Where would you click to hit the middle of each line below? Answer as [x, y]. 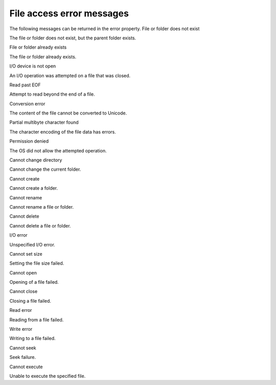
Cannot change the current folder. [45, 169]
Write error [21, 329]
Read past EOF [25, 85]
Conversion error [27, 104]
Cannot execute [26, 367]
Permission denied [29, 141]
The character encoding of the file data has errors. [63, 132]
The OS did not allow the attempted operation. [58, 150]
